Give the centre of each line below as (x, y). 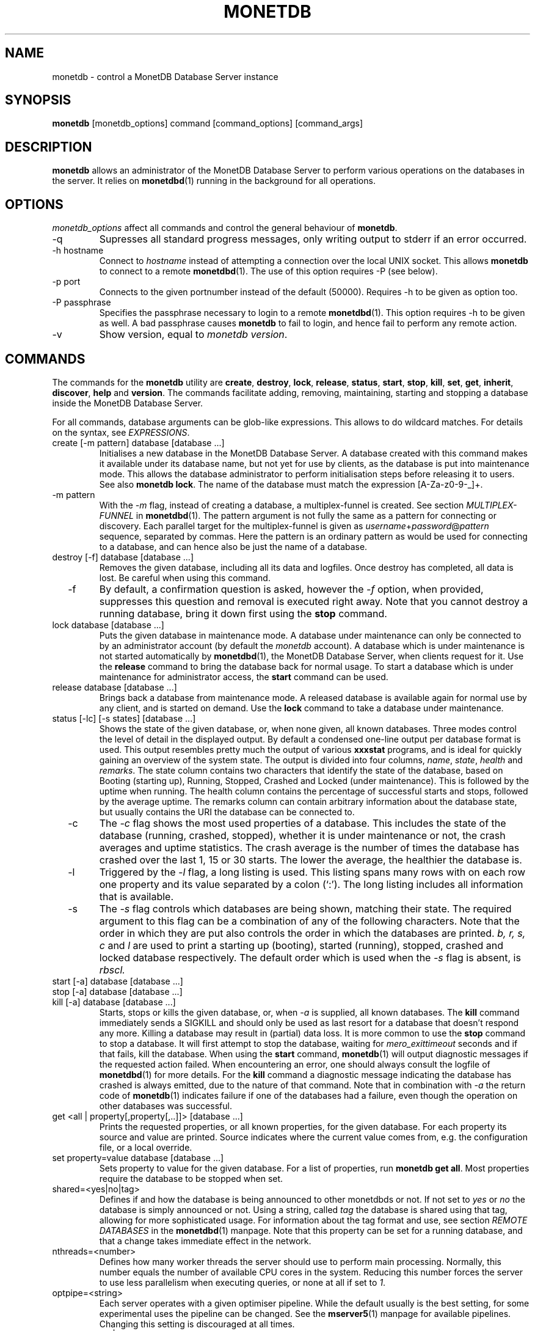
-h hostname (78, 251)
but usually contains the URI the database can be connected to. (227, 812)
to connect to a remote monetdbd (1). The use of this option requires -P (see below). (268, 271)
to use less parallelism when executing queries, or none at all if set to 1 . (242, 1282)
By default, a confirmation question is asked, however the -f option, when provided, (291, 589)
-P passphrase (82, 302)
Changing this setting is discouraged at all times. (197, 1324)
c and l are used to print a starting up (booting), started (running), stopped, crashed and (301, 945)
